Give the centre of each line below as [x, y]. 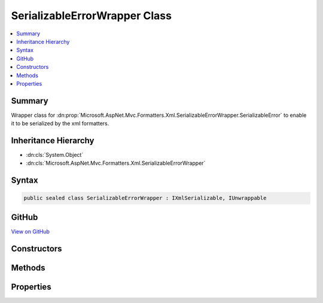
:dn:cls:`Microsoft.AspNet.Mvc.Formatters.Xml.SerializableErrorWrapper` [116, 163]
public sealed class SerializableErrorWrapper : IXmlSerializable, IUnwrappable [145, 198]
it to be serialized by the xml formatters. [60, 123]
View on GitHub [31, 231]
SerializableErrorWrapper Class [91, 16]
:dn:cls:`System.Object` [55, 155]
